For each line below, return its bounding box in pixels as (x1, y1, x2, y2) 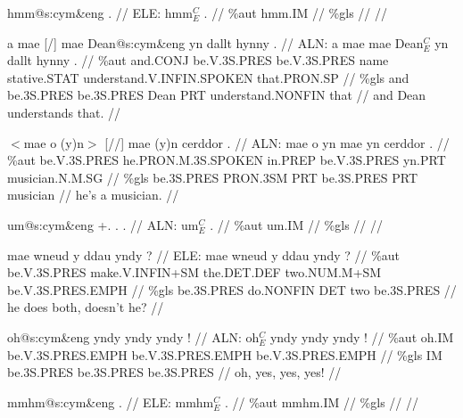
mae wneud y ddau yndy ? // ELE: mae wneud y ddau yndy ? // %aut (7, 245, 401, 264)
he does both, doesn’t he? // (7, 298, 164, 316)
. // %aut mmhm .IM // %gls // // (224, 392, 418, 411)
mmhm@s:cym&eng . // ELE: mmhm (7, 392, 214, 411)
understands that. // (7, 102, 120, 121)
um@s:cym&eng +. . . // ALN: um (7, 215, 199, 234)
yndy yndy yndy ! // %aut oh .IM (269, 327, 454, 346)
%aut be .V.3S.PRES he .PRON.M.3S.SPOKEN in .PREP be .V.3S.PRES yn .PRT (7, 151, 446, 169)
